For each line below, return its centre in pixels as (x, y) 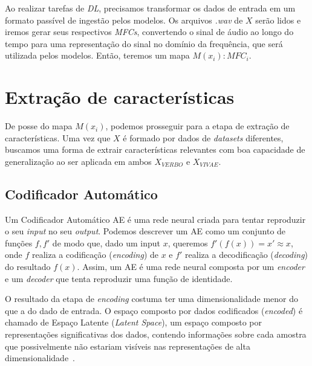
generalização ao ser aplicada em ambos (78, 161)
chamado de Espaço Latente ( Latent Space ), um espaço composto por (133, 322)
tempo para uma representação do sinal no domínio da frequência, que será (144, 43)
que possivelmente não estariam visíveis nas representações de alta (128, 346)
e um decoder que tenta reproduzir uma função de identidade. (119, 278)
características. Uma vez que (58, 137)
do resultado (28, 267)
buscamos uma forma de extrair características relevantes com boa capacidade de (155, 149)
